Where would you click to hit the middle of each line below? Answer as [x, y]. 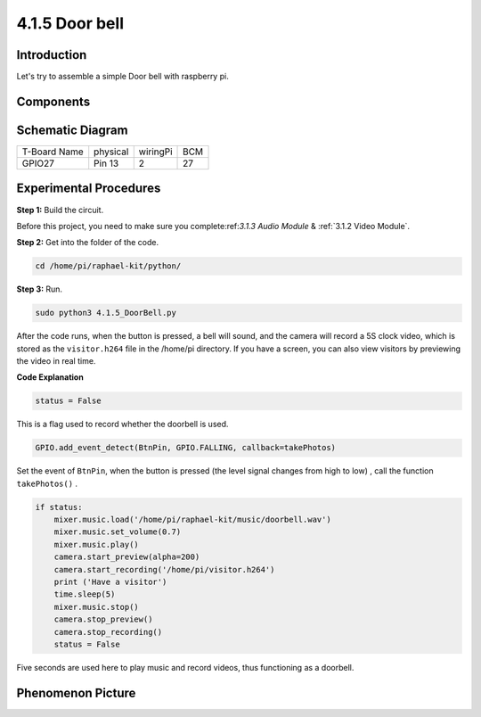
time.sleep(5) [85, 594]
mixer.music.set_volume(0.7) [118, 532]
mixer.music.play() [97, 544]
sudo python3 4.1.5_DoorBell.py [106, 313]
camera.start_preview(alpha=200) [127, 557]
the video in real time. [56, 361]
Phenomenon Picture [76, 692]
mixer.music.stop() [97, 607]
